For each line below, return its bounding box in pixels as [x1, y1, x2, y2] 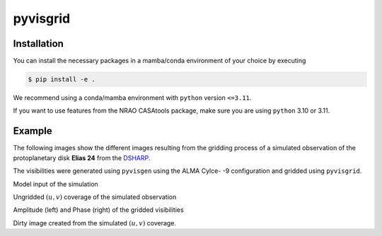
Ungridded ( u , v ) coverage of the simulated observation [13, 192, 177, 201]
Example [13, 125, 52, 137]
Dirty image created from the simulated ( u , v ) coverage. [13, 218, 177, 227]
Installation [13, 38, 64, 50]
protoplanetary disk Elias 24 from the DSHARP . [13, 153, 151, 162]
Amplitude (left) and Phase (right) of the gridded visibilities [13, 206, 184, 214]
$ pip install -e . [28, 75, 95, 84]
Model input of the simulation [13, 179, 98, 188]
